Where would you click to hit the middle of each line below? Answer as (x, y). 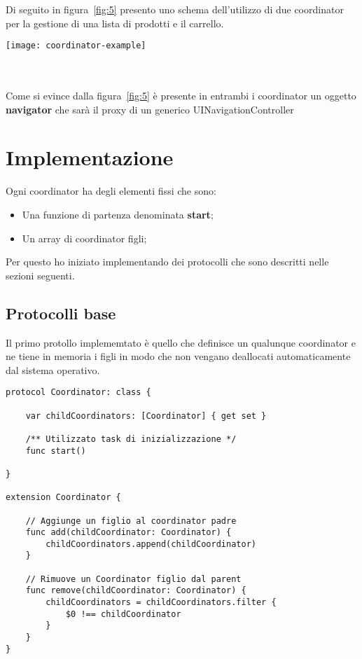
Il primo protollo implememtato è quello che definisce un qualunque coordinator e (181, 342)
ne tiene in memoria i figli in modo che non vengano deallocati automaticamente (178, 356)
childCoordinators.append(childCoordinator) (151, 544)
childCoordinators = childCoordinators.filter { (161, 603)
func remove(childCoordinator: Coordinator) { (136, 591)
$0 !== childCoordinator (123, 614)
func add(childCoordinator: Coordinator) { (128, 533)
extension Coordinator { (63, 498)
